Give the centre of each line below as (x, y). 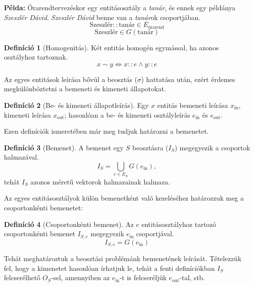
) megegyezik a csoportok (212, 147)
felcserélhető (22, 277)
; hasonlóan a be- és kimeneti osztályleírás (127, 114)
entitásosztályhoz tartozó (179, 224)
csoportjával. (155, 234)
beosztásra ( (150, 147)
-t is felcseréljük (143, 277)
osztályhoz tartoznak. (36, 57)
